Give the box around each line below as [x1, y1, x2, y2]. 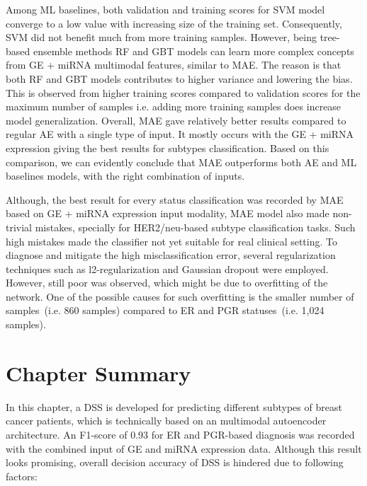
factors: [6, 468, 38, 483]
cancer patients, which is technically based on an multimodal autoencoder [6, 413, 327, 428]
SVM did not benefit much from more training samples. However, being [6, 30, 317, 45]
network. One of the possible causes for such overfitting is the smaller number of [6, 289, 354, 303]
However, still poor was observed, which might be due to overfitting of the [6, 275, 328, 290]
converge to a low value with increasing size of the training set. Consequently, [6, 16, 342, 30]
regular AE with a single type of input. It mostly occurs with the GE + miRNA [6, 127, 354, 141]
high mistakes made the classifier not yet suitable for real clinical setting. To [6, 233, 337, 248]
